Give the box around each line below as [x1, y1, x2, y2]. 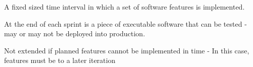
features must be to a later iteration [4, 55, 115, 65]
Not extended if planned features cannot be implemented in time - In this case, [4, 45, 249, 55]
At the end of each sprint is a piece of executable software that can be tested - [4, 18, 247, 29]
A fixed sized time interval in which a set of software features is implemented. [4, 2, 245, 12]
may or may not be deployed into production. [4, 28, 145, 39]
